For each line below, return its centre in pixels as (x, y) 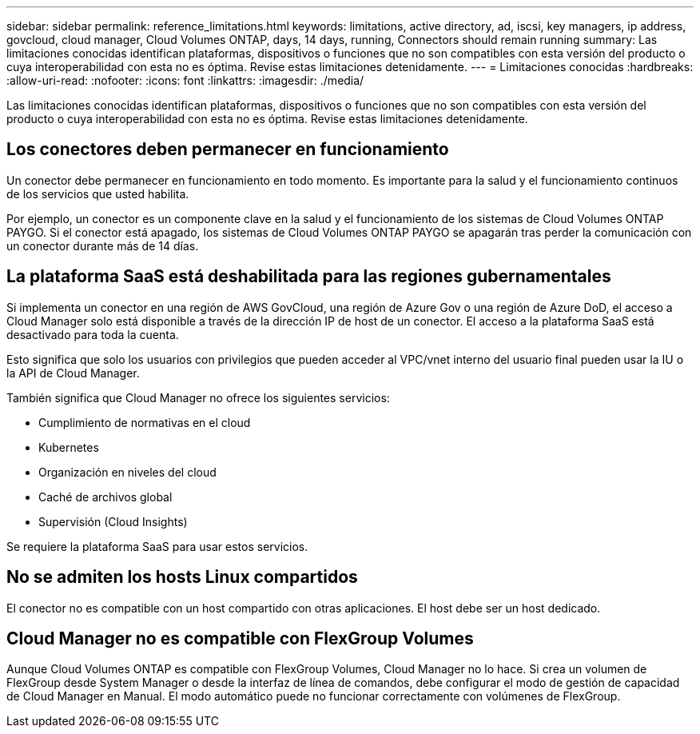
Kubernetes (69, 447)
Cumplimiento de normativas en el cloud (145, 422)
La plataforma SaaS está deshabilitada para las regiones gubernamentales (309, 277)
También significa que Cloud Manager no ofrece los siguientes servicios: (198, 397)
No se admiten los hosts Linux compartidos (182, 577)
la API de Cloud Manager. (73, 373)
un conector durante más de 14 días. (103, 245)
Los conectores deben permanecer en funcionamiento (228, 150)
